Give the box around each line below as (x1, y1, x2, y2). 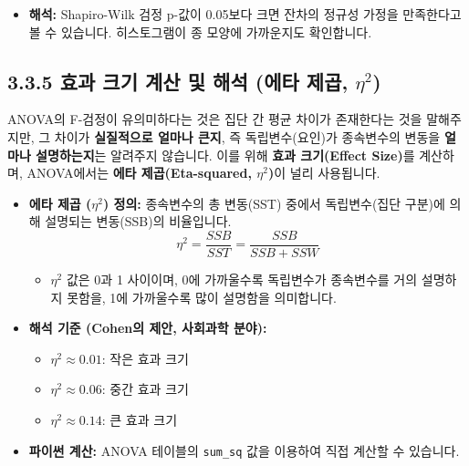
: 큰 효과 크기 (101, 409, 178, 429)
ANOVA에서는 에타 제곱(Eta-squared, (26, 163, 252, 182)
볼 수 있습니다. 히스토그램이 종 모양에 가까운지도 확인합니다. (28, 22, 372, 41)
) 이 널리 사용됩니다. (267, 163, 380, 182)
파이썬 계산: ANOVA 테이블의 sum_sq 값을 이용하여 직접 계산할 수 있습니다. (28, 440, 460, 460)
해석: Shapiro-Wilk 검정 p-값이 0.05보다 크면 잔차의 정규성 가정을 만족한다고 (28, 5, 462, 23)
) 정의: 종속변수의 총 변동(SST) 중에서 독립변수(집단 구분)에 (102, 193, 445, 212)
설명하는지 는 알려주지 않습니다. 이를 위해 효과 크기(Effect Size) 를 (36, 145, 415, 164)
